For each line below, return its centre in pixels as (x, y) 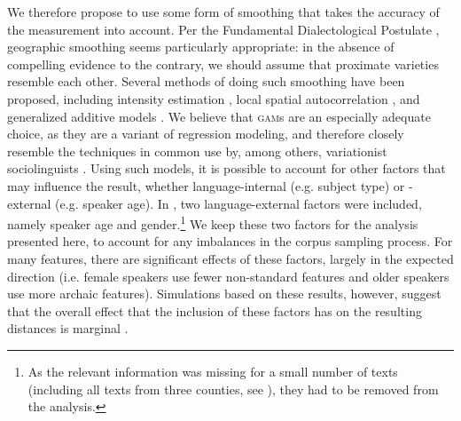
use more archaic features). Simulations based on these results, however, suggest (224, 294)
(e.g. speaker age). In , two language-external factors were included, (238, 203)
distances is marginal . (68, 328)
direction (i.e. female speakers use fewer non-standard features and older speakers (228, 276)
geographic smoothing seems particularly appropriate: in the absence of (201, 47)
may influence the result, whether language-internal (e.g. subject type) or (206, 185)
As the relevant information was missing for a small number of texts (213, 371)
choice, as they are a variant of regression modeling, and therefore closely (206, 134)
